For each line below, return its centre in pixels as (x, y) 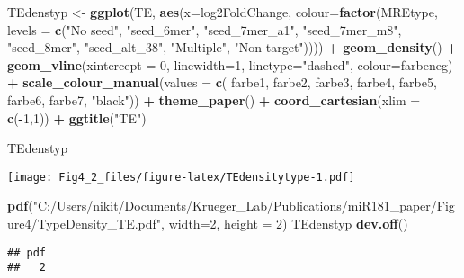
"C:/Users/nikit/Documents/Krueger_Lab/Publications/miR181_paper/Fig (244, 206)
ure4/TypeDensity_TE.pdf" (85, 223)
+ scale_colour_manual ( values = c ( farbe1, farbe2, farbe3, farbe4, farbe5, (222, 82)
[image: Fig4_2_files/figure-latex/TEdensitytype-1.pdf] (181, 177)
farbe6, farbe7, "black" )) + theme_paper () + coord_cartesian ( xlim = (214, 99)
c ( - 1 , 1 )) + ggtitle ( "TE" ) (77, 117)
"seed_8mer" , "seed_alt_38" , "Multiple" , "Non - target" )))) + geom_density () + (232, 47)
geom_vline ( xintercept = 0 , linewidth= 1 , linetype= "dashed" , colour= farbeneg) (230, 64)
